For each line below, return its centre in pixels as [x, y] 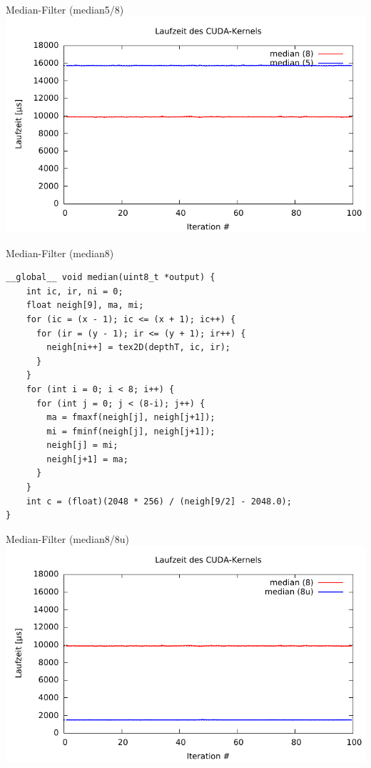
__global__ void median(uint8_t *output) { [111, 278]
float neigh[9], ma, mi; [85, 305]
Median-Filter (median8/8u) [67, 538]
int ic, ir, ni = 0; [75, 291]
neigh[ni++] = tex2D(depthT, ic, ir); [138, 348]
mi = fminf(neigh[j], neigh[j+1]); [131, 431]
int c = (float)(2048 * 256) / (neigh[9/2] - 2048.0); [159, 501]
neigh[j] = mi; [82, 445]
